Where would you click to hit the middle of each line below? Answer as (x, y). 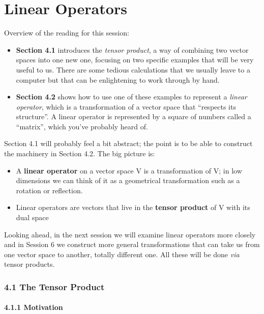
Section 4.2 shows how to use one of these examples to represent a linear (131, 97)
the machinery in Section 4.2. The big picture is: (80, 153)
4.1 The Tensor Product (54, 286)
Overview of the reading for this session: (67, 33)
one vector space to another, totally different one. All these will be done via (122, 254)
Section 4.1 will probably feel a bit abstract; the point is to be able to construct (128, 143)
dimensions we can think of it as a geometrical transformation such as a (128, 180)
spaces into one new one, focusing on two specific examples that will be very (135, 60)
